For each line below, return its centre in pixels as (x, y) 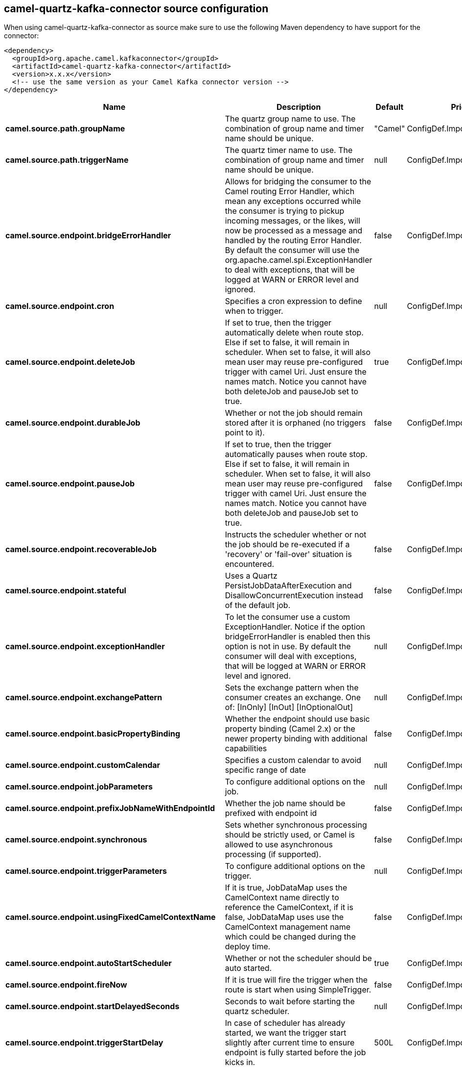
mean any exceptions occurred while (293, 201)
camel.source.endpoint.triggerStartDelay (84, 1043)
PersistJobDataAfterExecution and (288, 586)
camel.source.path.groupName (65, 129)
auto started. (248, 968)
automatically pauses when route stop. (296, 454)
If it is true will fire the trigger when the (296, 980)
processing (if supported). (273, 854)
